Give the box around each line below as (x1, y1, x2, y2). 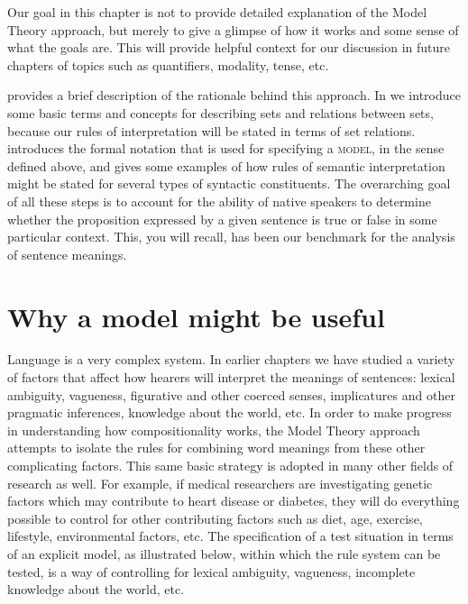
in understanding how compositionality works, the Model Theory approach (7, 420, 420, 439)
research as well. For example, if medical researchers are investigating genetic (7, 473, 433, 492)
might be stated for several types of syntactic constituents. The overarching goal (7, 174, 451, 193)
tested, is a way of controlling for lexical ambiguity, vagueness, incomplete (7, 562, 416, 581)
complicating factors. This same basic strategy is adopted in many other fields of (7, 456, 454, 474)
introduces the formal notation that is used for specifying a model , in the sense (7, 139, 445, 158)
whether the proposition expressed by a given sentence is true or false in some (7, 209, 437, 228)
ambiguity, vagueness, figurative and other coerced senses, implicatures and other (7, 385, 455, 404)
